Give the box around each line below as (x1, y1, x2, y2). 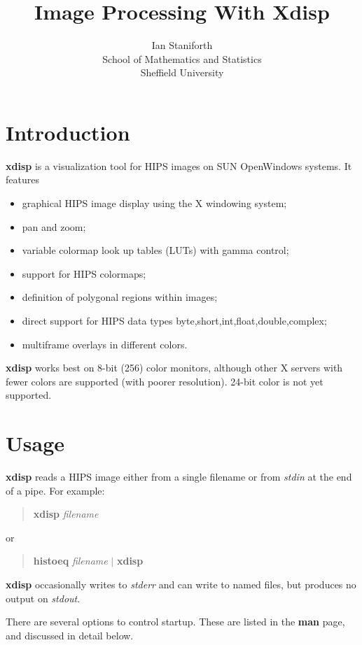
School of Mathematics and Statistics (102, 51, 262, 66)
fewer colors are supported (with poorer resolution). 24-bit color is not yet (6, 374, 323, 388)
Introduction (6, 118, 130, 146)
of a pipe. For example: (6, 483, 105, 497)
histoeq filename (33, 553, 108, 568)
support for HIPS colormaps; (22, 266, 146, 281)
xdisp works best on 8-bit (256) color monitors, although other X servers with (6, 360, 343, 375)
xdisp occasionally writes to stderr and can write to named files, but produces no (6, 577, 356, 592)
